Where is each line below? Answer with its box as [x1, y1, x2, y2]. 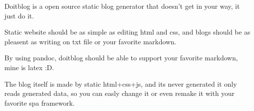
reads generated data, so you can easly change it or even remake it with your [4, 88, 234, 98]
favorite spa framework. [4, 97, 75, 108]
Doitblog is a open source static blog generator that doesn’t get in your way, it [4, 1, 240, 11]
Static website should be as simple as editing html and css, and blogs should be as [4, 27, 251, 37]
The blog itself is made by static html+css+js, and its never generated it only [4, 78, 237, 89]
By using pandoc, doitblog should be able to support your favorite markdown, [4, 53, 238, 63]
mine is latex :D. [4, 62, 54, 72]
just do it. [4, 10, 34, 20]
